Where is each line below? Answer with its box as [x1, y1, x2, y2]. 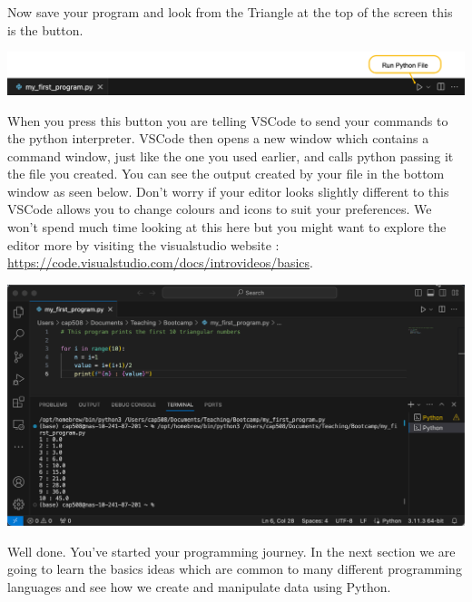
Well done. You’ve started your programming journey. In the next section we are [7, 541, 456, 560]
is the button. [7, 20, 84, 39]
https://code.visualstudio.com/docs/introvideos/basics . [7, 253, 314, 272]
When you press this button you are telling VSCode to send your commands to [7, 111, 448, 130]
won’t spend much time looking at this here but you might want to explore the [7, 218, 447, 237]
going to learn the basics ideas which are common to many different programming [7, 559, 462, 578]
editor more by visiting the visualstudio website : [7, 235, 280, 254]
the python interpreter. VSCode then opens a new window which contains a [7, 129, 429, 148]
